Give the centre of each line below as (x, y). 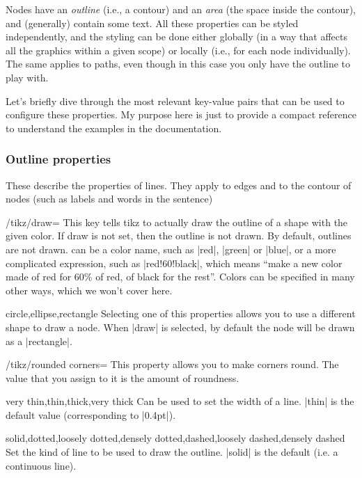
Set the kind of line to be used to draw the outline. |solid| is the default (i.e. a (172, 452)
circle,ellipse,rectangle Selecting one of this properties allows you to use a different (181, 313)
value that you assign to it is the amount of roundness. (123, 377)
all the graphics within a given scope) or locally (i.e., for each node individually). (178, 50)
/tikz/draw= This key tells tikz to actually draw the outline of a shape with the (177, 222)
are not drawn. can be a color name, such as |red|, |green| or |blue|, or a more (171, 249)
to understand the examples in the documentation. (114, 128)
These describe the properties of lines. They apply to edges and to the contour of (179, 185)
